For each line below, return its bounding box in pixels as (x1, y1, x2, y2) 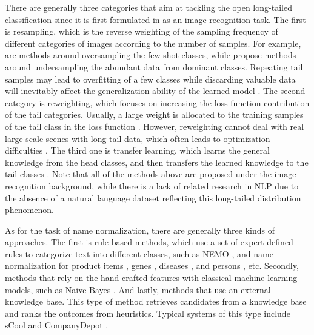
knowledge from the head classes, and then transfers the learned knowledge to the (5, 155, 309, 168)
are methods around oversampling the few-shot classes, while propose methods (5, 49, 296, 61)
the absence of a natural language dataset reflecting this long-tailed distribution (5, 191, 301, 204)
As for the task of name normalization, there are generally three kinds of (5, 223, 275, 236)
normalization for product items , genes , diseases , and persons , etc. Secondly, (5, 259, 299, 272)
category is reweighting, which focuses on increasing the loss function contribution (5, 96, 310, 109)
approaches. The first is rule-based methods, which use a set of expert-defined (5, 235, 293, 248)
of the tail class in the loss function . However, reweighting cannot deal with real (5, 120, 304, 132)
